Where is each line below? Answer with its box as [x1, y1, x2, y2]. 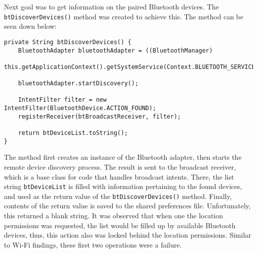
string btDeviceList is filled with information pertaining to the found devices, [4, 181, 242, 191]
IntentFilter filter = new [18, 96, 107, 104]
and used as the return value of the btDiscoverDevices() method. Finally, [4, 190, 232, 201]
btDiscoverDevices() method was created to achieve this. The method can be [4, 11, 244, 21]
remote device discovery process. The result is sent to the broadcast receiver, [4, 161, 236, 172]
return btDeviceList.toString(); [18, 129, 128, 137]
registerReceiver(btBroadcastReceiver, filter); [18, 113, 181, 120]
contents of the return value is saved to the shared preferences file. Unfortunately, [4, 200, 251, 211]
